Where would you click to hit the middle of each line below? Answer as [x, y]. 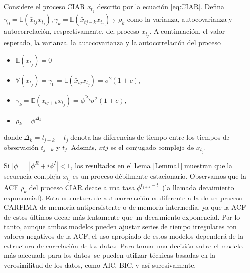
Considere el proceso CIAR [45, 6]
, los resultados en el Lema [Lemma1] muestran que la [152, 165]
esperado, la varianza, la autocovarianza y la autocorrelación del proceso [112, 42]
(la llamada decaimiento [198, 187]
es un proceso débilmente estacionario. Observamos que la [159, 176]
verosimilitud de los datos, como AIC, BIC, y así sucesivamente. [100, 264]
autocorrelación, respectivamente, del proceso [72, 31]
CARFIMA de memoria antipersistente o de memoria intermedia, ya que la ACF [125, 207]
